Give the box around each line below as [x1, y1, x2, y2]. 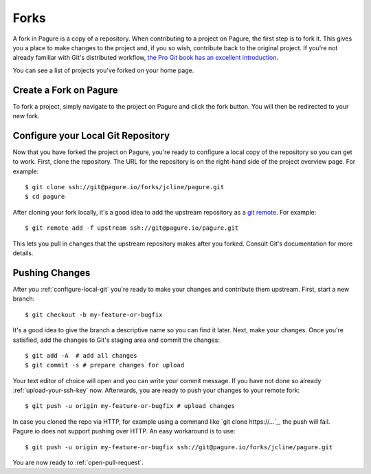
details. [12, 249, 34, 257]
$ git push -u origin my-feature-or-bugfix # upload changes [25, 402, 235, 410]
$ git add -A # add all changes [25, 352, 137, 359]
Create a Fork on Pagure [12, 84, 118, 96]
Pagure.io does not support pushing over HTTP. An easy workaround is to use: [12, 427, 236, 435]
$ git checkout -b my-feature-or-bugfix [25, 310, 163, 319]
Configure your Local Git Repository [12, 129, 170, 141]
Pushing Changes [12, 267, 91, 279]
